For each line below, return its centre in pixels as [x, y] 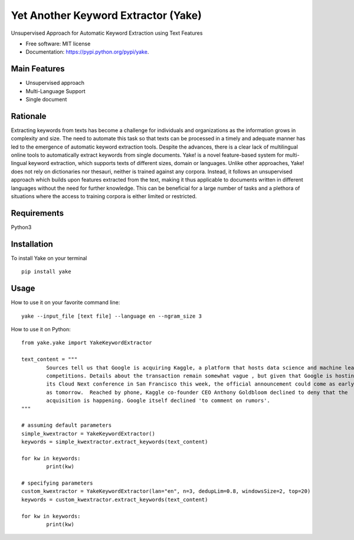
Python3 [21, 227]
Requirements [37, 213]
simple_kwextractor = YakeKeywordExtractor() [88, 434]
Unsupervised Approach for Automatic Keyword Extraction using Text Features [107, 33]
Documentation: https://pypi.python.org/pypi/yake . [87, 52]
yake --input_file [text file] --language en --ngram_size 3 [112, 316]
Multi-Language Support [55, 91]
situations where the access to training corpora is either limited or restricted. [104, 196]
